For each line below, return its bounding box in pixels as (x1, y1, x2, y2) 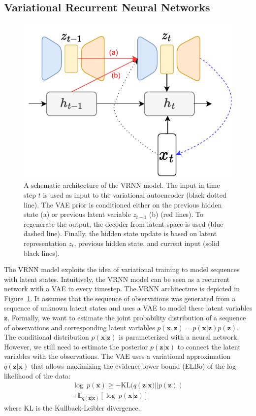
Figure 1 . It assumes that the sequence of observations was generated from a (4, 293, 236, 303)
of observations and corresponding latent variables (4, 322, 155, 332)
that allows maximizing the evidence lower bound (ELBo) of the (31, 361, 225, 371)
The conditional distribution (4, 332, 89, 342)
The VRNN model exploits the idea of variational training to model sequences (4, 264, 240, 275)
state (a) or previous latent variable (24, 209, 131, 219)
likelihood (4, 370, 33, 381)
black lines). (24, 247, 60, 258)
